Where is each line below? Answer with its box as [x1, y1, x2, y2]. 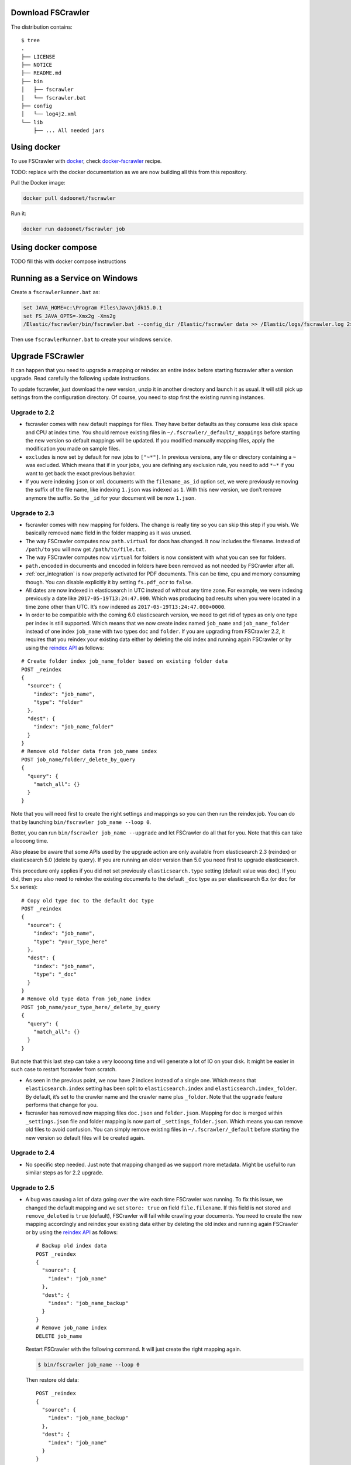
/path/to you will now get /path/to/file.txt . [25, 546, 146, 553]
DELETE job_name [36, 1333, 82, 1339]
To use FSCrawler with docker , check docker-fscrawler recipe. [11, 158, 162, 165]
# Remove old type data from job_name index [21, 996, 152, 1002]
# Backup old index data [36, 1242, 107, 1249]
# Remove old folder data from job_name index [21, 748, 157, 755]
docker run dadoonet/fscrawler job [23, 226, 125, 232]
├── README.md [21, 70, 61, 76]
